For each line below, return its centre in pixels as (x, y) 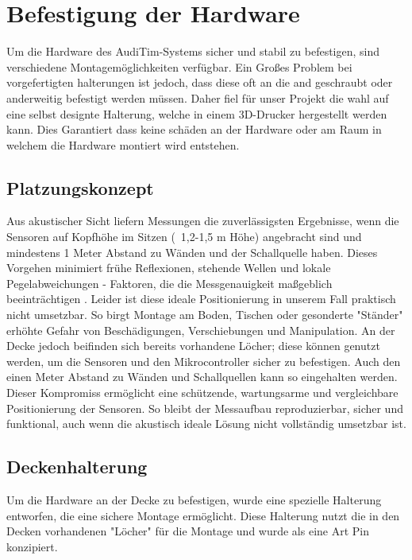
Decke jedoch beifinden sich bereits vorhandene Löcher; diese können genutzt (193, 346)
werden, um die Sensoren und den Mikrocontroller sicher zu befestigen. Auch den (204, 361)
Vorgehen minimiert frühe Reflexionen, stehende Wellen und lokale (169, 268)
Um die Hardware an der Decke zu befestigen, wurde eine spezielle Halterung (194, 500)
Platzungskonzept (80, 187)
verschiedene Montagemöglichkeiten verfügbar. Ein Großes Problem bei (179, 66)
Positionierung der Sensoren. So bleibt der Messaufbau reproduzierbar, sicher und (205, 408)
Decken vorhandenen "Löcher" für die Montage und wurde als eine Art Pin (188, 531)
